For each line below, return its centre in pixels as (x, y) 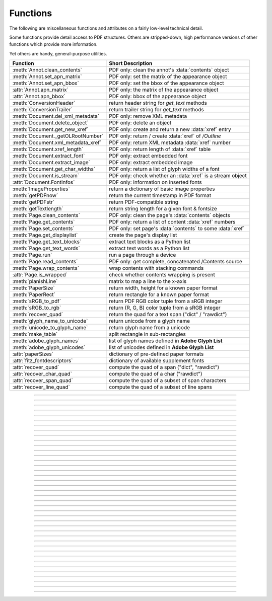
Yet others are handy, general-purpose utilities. (58, 53)
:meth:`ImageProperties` (41, 189)
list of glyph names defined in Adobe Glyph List (166, 341)
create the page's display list (143, 235)
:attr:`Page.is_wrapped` (40, 275)
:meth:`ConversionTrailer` (42, 110)
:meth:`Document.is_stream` (46, 176)
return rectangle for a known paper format (159, 294)
